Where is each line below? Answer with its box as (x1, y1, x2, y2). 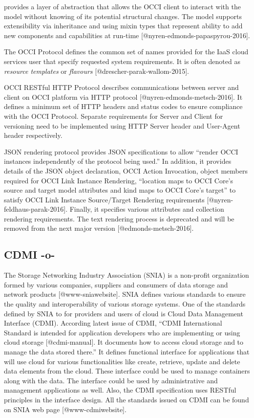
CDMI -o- (4, 247, 55, 262)
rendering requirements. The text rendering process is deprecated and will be (4, 213, 234, 223)
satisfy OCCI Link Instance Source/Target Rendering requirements (4, 194, 205, 204)
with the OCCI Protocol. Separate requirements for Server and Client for (4, 110, 223, 121)
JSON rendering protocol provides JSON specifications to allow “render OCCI (4, 146, 238, 156)
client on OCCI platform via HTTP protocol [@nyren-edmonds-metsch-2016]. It (4, 91, 243, 102)
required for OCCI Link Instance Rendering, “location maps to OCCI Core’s (4, 175, 233, 185)
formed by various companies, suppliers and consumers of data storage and (4, 279, 228, 289)
